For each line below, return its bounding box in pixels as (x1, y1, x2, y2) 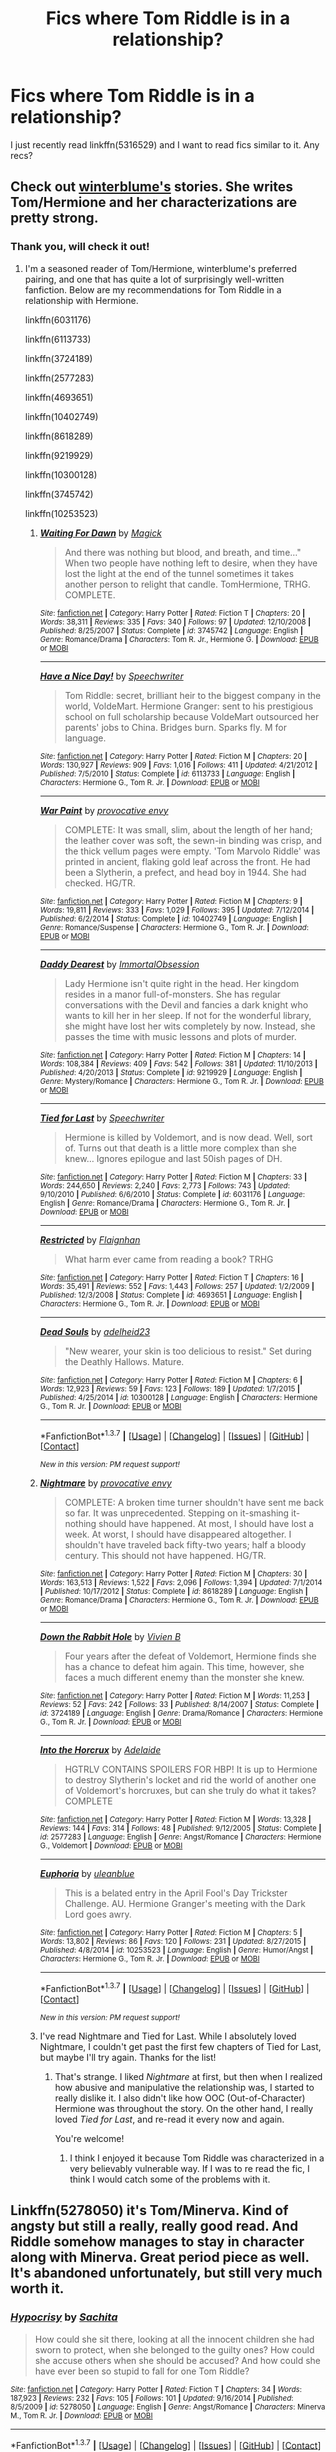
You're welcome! (54, 2132, 125, 2144)
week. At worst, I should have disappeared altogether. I (64, 1528, 292, 1541)
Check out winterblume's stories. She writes (10, 178, 294, 196)
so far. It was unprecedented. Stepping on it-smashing (64, 1507, 290, 1519)
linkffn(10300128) (24, 468, 98, 481)
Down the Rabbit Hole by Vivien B (39, 1631, 182, 1643)
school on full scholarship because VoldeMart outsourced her (64, 710, 320, 722)
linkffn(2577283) (24, 372, 95, 384)
